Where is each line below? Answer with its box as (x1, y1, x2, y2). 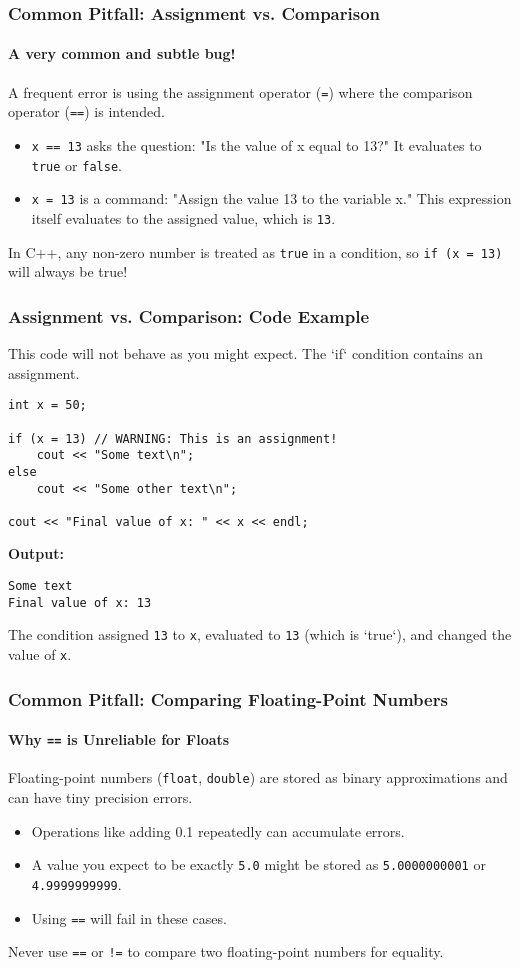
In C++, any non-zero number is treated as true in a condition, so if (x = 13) (8, 241, 503, 262)
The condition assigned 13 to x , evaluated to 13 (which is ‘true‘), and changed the (8, 624, 512, 645)
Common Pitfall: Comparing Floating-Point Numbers (8, 686, 448, 711)
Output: (8, 543, 64, 564)
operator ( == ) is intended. (8, 101, 165, 122)
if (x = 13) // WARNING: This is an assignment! (8, 431, 338, 446)
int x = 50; (8, 398, 87, 413)
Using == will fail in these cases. (31, 907, 227, 928)
